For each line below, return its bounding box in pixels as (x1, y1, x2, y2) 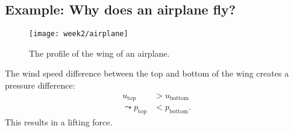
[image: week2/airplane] (29, 30, 128, 39)
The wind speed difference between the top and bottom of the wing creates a (5, 67, 289, 80)
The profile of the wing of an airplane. (29, 46, 170, 59)
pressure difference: (5, 79, 75, 92)
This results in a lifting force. (5, 115, 113, 128)
